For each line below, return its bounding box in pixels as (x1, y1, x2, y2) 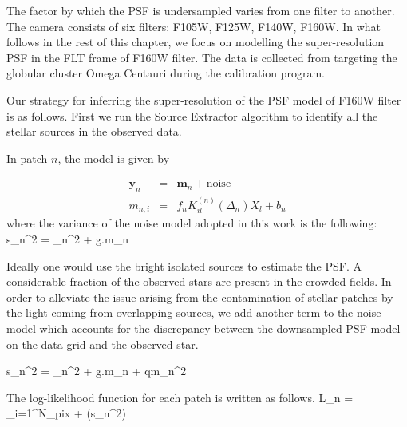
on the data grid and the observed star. (6, 335, 199, 352)
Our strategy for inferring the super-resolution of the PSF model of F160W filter (6, 91, 401, 108)
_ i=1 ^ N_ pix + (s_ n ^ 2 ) (6, 405, 126, 421)
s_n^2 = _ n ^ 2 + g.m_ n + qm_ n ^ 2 (6, 362, 187, 379)
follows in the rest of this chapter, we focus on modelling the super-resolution (6, 34, 385, 50)
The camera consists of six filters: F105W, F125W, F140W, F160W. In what (6, 18, 381, 34)
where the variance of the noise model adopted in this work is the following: (6, 215, 377, 231)
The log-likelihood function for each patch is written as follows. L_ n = (6, 389, 354, 405)
